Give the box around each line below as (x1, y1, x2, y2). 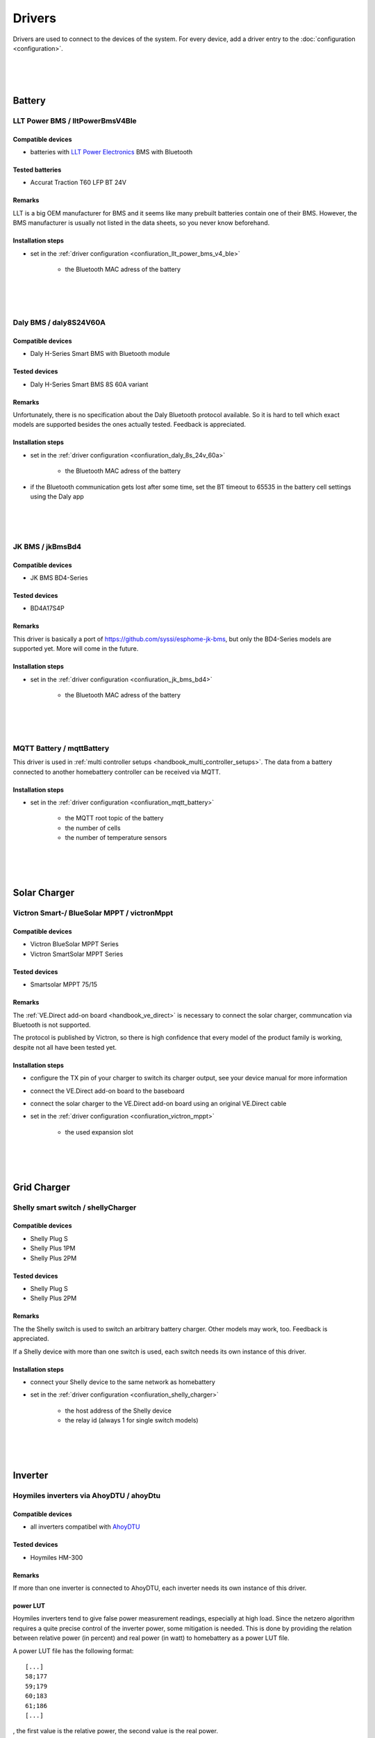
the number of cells (65, 824, 121, 832)
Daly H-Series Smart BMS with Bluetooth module (30, 350, 170, 358)
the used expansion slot (65, 1128, 133, 1136)
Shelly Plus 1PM (30, 1244, 76, 1253)
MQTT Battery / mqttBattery (12, 743, 110, 753)
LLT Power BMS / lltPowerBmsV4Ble (12, 115, 137, 125)
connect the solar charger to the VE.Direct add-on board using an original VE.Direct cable (30, 1099, 287, 1107)
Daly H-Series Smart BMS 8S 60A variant (30, 380, 149, 389)
